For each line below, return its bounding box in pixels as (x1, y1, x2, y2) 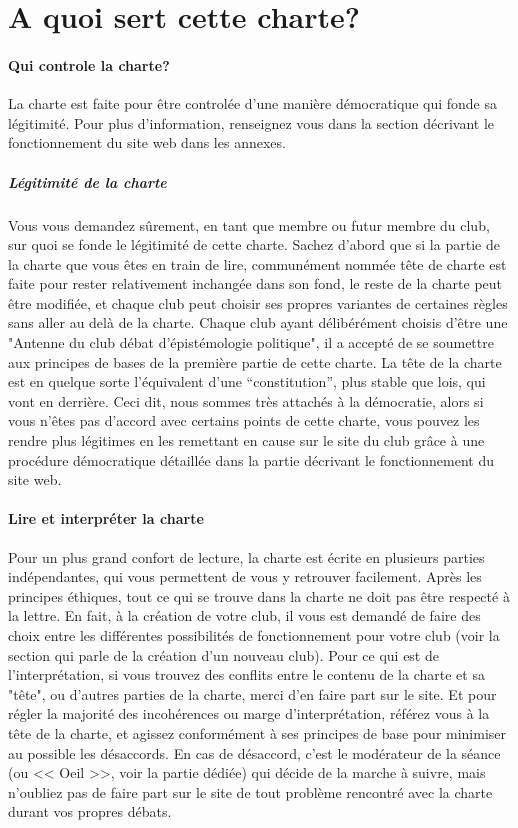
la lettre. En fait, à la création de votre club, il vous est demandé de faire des (8, 605, 481, 626)
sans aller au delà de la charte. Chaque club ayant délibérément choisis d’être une (8, 312, 508, 333)
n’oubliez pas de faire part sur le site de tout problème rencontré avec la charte (8, 781, 493, 802)
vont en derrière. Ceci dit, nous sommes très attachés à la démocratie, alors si (8, 390, 484, 411)
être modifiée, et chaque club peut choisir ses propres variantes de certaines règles (8, 292, 508, 313)
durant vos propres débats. (8, 801, 172, 822)
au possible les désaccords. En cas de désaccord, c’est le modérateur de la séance (8, 742, 501, 763)
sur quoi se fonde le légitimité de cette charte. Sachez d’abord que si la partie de (8, 234, 500, 255)
